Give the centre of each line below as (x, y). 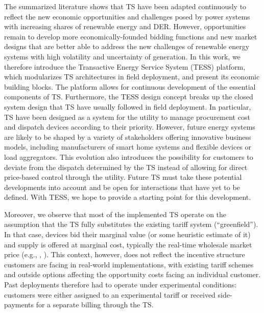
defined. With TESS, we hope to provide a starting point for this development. (128, 197)
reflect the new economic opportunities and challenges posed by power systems (127, 16)
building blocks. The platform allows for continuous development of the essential (130, 86)
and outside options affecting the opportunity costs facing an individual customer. (133, 274)
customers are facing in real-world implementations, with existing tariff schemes (129, 264)
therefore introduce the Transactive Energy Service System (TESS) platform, (125, 66)
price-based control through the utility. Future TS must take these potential (123, 177)
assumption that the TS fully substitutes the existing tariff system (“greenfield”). (131, 224)
